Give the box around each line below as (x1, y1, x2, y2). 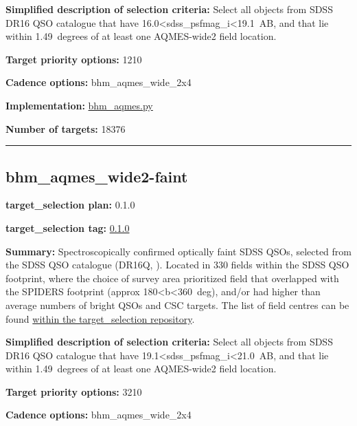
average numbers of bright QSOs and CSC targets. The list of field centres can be (5, 297, 349, 312)
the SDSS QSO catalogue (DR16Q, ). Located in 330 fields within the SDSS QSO (5, 257, 349, 272)
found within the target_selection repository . (5, 311, 195, 326)
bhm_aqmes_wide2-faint (5, 165, 188, 187)
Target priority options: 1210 (5, 52, 142, 66)
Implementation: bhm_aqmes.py (5, 98, 153, 112)
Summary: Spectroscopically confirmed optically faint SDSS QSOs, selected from (5, 244, 352, 258)
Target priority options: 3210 (5, 384, 142, 398)
